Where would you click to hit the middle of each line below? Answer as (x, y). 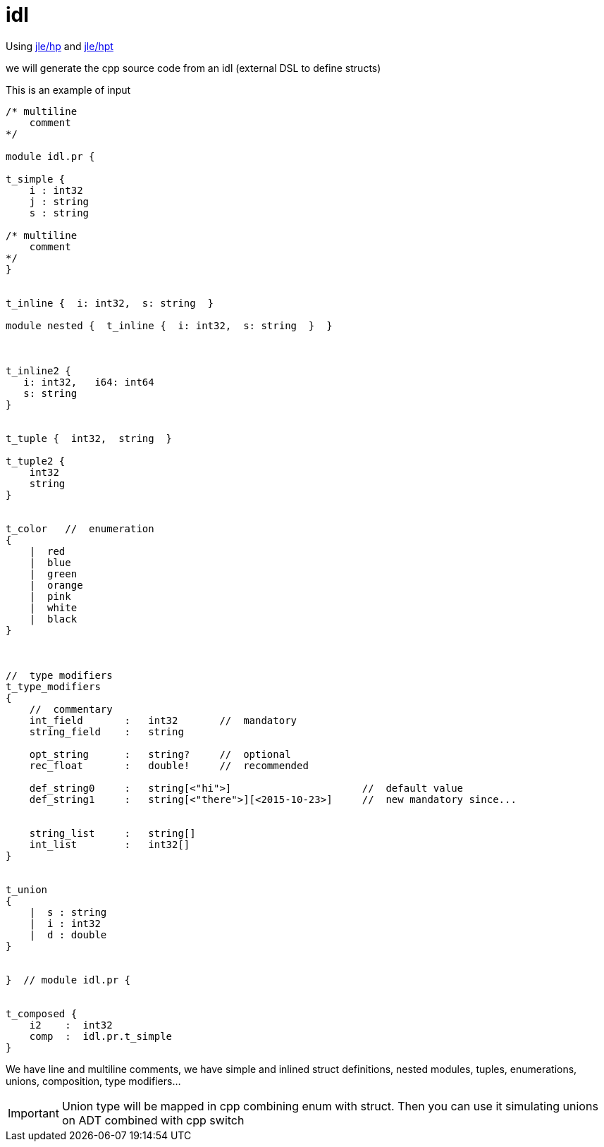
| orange (56, 585)
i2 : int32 (71, 1025)
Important (33, 1113)
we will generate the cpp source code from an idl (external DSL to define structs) (193, 68)
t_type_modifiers (53, 686)
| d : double (68, 934)
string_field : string (106, 731)
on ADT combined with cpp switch (153, 1120)
